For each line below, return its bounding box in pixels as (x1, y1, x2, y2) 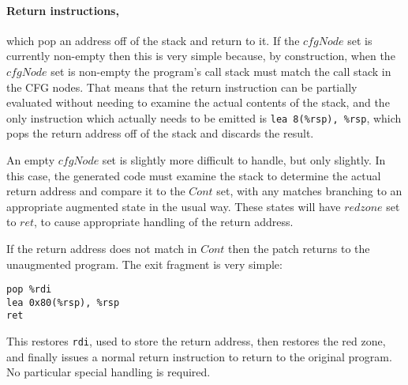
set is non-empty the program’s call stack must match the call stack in (51, 62, 391, 79)
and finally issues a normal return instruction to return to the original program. (6, 348, 392, 364)
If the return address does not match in (6, 240, 197, 256)
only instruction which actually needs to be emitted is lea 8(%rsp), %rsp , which (6, 109, 402, 126)
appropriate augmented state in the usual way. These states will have (6, 198, 341, 214)
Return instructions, (6, 2, 119, 18)
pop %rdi (6, 284, 52, 296)
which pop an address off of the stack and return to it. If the (6, 32, 300, 48)
